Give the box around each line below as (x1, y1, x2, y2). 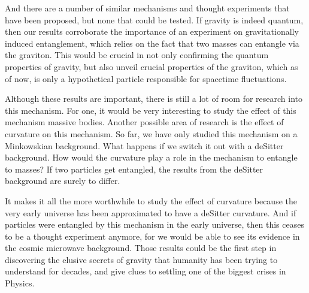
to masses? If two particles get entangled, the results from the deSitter (5, 162, 263, 175)
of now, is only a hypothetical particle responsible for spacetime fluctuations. (5, 72, 287, 84)
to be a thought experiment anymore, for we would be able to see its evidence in (5, 229, 300, 242)
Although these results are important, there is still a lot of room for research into (5, 92, 302, 105)
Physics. (5, 277, 35, 289)
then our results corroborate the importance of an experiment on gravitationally (5, 25, 299, 38)
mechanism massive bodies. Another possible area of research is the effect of (5, 116, 284, 128)
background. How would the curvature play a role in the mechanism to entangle (5, 151, 298, 164)
